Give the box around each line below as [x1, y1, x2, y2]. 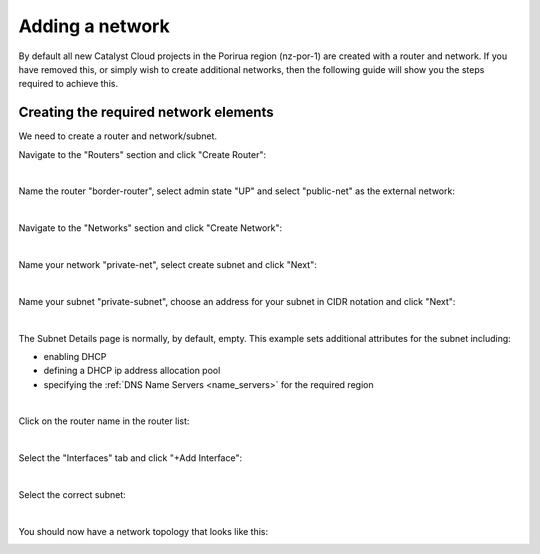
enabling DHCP [43, 350, 107, 362]
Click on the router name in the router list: [18, 415, 190, 427]
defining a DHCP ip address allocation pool [43, 365, 221, 377]
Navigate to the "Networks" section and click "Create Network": [18, 222, 283, 234]
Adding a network [18, 15, 170, 37]
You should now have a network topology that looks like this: [18, 525, 269, 537]
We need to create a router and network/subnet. [18, 130, 218, 142]
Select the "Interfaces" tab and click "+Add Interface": [18, 452, 243, 464]
